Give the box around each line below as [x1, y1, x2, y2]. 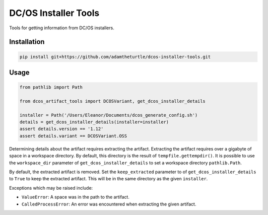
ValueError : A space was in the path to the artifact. [21, 194, 130, 200]
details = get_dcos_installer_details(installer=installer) [19, 119, 169, 125]
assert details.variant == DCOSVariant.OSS [19, 133, 128, 139]
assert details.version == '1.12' [19, 126, 104, 132]
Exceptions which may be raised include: [9, 185, 93, 191]
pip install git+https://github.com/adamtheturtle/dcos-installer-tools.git [19, 54, 211, 60]
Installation [9, 38, 45, 46]
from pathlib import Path [19, 84, 83, 90]
